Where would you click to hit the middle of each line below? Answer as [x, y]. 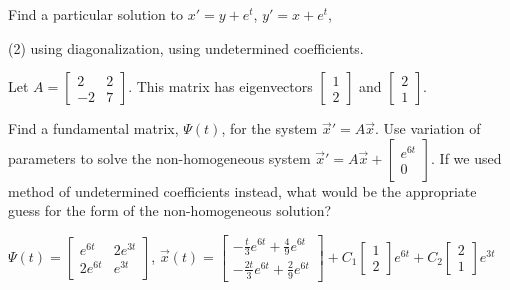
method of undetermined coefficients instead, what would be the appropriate [242, 190]
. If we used [466, 157]
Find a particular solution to [95, 14]
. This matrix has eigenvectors [220, 86]
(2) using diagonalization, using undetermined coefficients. [186, 47]
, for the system [269, 128]
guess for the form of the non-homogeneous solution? [170, 210]
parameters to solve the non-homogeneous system [159, 157]
